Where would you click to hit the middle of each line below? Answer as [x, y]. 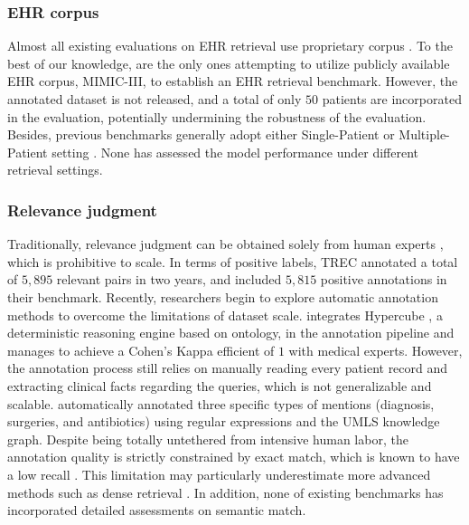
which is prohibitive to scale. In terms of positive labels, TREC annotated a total [233, 261]
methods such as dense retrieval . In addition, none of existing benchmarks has [225, 492]
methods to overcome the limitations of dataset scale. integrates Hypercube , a [225, 315]
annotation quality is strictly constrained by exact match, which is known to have [234, 457]
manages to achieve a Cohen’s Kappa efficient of [141, 350]
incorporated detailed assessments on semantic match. [157, 510]
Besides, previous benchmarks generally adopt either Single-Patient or [201, 134]
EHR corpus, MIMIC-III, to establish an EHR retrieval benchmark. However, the [233, 81]
